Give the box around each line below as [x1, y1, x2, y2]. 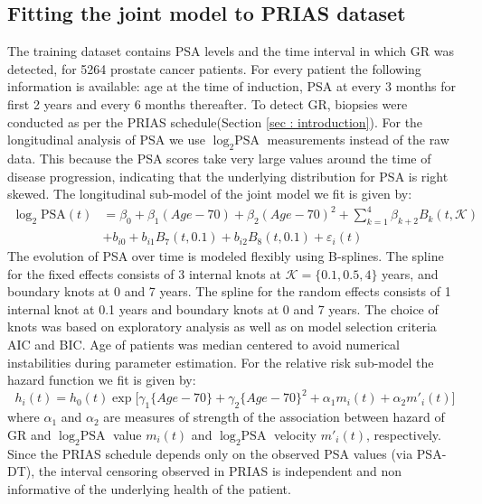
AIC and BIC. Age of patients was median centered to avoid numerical [7, 335, 400, 354]
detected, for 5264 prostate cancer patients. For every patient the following [7, 59, 421, 78]
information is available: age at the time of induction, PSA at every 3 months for [7, 77, 456, 96]
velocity [273, 425, 317, 443]
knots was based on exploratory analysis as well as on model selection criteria [7, 317, 437, 336]
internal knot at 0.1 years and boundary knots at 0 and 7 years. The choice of [7, 299, 439, 318]
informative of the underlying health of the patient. [7, 479, 291, 498]
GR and [7, 425, 52, 443]
